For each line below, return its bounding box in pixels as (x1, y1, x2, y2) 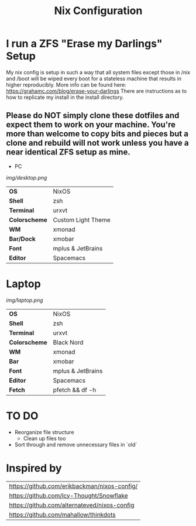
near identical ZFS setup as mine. (6, 147, 130, 157)
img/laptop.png (6, 297, 43, 304)
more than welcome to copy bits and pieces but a (6, 129, 189, 139)
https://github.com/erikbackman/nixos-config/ (9, 482, 138, 490)
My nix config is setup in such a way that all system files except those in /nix (6, 68, 191, 75)
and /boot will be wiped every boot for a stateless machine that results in (6, 75, 181, 82)
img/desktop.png (6, 174, 47, 181)
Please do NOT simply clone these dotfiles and (6, 111, 180, 121)
